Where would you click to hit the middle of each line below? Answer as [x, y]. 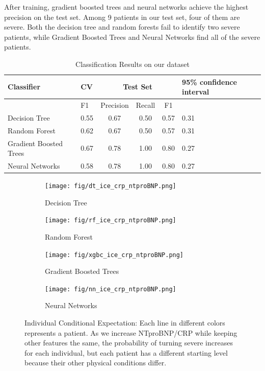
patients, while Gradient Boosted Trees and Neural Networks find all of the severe [132, 37]
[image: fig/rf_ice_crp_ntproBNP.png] [111, 221]
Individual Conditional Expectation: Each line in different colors [125, 323]
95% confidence [209, 82]
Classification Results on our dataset [132, 64]
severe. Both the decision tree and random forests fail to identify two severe [122, 27]
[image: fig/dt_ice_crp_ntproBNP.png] [111, 186]
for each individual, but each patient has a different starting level [126, 352]
